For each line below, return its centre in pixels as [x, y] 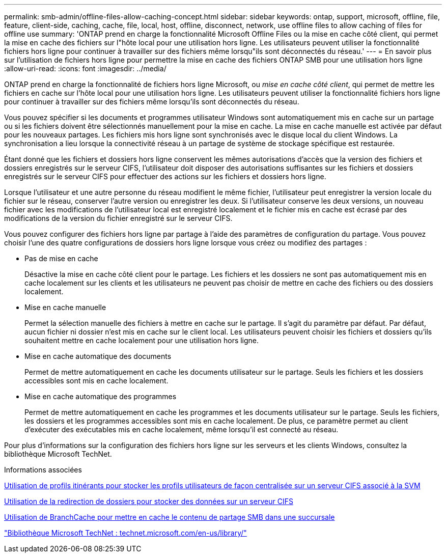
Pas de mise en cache [61, 258]
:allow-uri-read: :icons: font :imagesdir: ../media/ [85, 68]
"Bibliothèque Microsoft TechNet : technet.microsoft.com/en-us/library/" [126, 533]
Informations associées [43, 470]
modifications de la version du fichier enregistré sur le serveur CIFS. [118, 218]
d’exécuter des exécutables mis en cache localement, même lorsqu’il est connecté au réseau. [182, 429]
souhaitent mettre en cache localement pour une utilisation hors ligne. [142, 340]
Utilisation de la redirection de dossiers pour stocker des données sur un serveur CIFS [149, 501]
